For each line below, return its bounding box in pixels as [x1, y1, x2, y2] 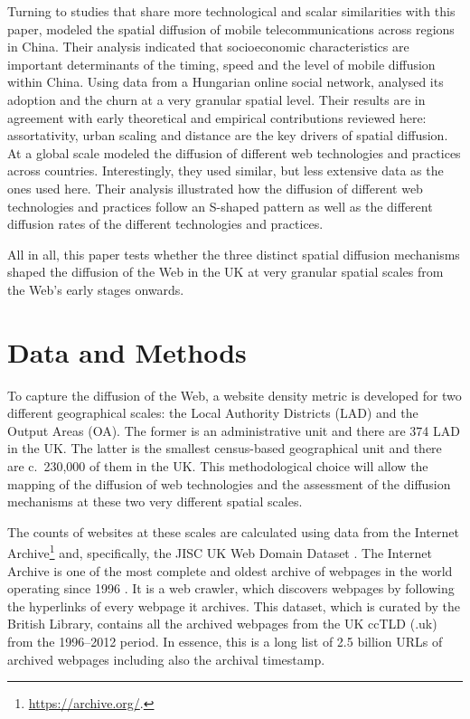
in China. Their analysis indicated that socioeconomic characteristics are [7, 37, 409, 56]
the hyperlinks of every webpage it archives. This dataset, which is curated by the [7, 596, 461, 615]
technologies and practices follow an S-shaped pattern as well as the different [7, 196, 433, 215]
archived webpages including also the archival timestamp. [7, 649, 325, 668]
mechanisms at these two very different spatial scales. [7, 492, 303, 511]
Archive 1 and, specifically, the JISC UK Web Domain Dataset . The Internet [7, 541, 432, 563]
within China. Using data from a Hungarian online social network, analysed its [7, 72, 444, 91]
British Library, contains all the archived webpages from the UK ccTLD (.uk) [7, 614, 437, 633]
